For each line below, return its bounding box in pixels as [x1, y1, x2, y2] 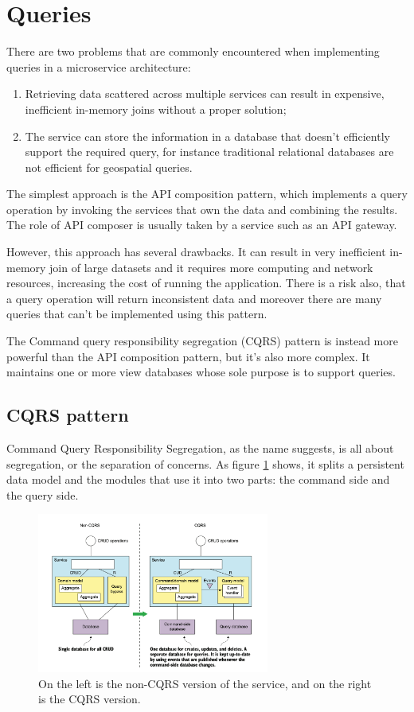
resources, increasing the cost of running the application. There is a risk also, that [6, 274, 406, 291]
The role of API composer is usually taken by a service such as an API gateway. [6, 216, 397, 233]
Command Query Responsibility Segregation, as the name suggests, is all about [6, 440, 394, 457]
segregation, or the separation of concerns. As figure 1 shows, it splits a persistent [6, 455, 404, 472]
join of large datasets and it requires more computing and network [49, 259, 373, 275]
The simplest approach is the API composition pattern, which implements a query [6, 185, 408, 202]
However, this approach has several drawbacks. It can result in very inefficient [6, 243, 386, 260]
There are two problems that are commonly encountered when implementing [6, 43, 380, 60]
